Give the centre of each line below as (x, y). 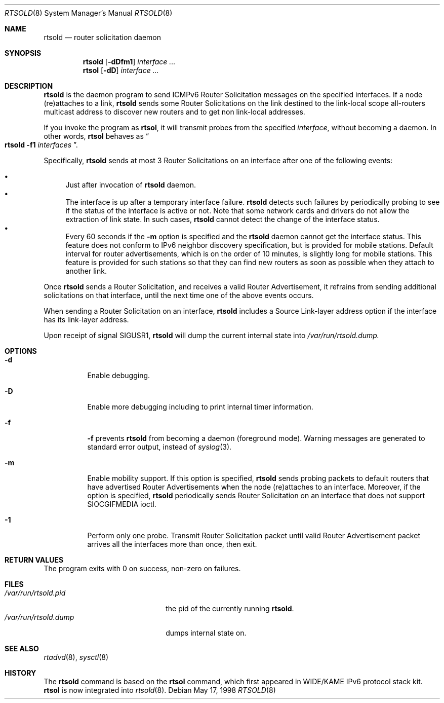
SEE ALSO (22, 649)
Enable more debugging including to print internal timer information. (200, 407)
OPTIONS (21, 351)
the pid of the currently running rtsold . (230, 608)
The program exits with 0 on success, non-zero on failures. (142, 568)
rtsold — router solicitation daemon (103, 37)
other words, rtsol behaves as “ (96, 136)
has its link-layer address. (86, 320)
